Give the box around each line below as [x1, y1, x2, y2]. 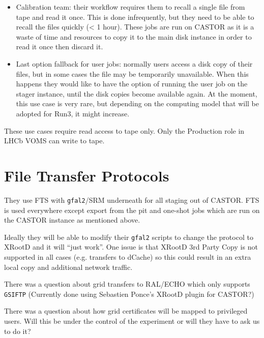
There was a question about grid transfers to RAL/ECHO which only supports [4, 279, 250, 289]
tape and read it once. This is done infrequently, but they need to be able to [16, 11, 254, 22]
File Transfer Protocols [4, 165, 169, 186]
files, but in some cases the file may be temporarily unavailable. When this [16, 68, 249, 79]
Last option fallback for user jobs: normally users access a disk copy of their [16, 58, 253, 69]
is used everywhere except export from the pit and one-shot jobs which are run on [4, 204, 260, 215]
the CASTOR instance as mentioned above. [4, 214, 140, 225]
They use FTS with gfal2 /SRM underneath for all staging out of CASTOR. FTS [4, 194, 259, 205]
